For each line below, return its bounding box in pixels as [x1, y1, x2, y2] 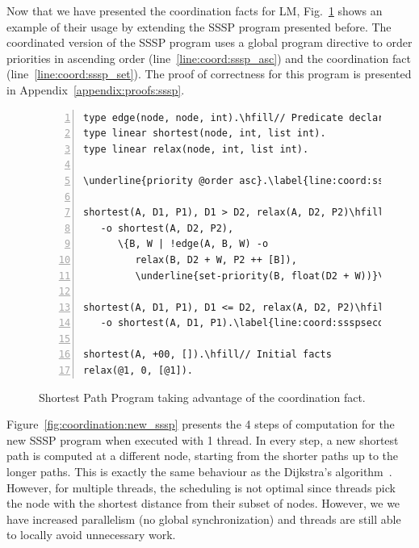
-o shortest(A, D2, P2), [100, 222, 234, 234]
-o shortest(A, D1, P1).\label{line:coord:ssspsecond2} [100, 317, 407, 329]
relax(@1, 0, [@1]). [83, 365, 194, 377]
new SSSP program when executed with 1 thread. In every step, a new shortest [6, 431, 399, 448]
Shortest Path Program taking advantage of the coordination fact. [39, 388, 366, 405]
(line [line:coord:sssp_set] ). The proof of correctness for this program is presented [6, 65, 412, 82]
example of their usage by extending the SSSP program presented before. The [6, 18, 392, 35]
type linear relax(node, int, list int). [83, 143, 309, 155]
